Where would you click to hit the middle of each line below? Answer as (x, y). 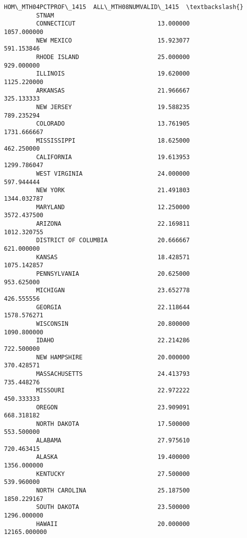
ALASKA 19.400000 (113, 457)
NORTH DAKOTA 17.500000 (113, 424)
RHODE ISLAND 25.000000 (113, 57)
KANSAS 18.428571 (113, 257)
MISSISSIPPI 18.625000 (113, 140)
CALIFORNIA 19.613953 (113, 157)
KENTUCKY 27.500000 (113, 474)
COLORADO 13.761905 (113, 124)
